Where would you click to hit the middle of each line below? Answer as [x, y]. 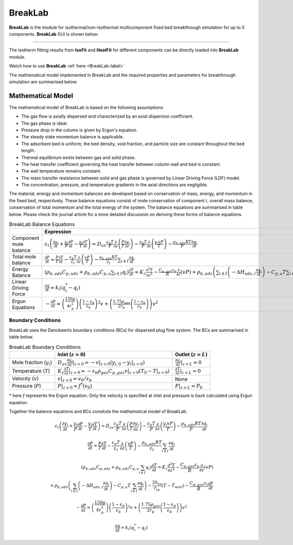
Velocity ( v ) [25, 379]
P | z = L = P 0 [189, 386]
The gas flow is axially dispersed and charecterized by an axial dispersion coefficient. [107, 116]
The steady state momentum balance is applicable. [73, 137]
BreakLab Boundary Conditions [45, 347]
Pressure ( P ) [27, 386]
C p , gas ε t [199, 483]
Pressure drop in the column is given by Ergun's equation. [79, 130]
